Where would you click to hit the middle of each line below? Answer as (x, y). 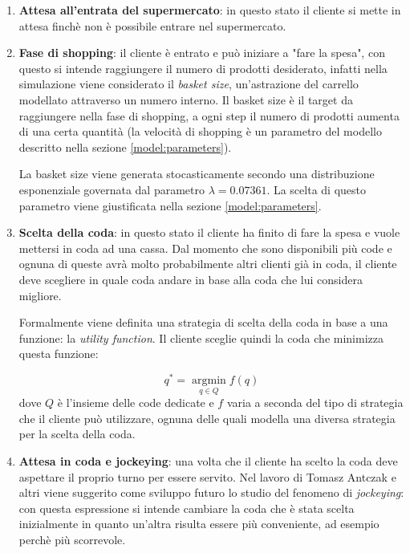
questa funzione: (59, 354)
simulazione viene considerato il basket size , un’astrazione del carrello (189, 84)
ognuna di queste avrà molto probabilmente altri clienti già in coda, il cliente (208, 264)
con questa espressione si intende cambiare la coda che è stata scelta (187, 508)
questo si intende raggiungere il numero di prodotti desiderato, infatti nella (203, 68)
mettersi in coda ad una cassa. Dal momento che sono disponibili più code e (205, 248)
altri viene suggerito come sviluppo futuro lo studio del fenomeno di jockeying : (211, 492)
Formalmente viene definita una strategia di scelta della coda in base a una (203, 322)
